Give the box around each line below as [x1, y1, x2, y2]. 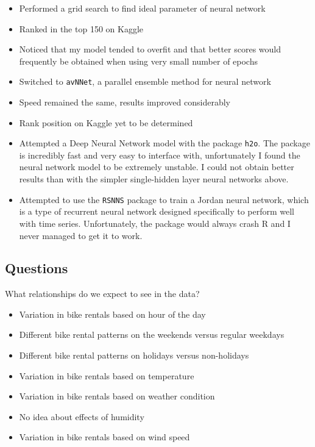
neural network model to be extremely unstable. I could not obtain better [19, 160, 294, 173]
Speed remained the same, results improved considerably [19, 96, 230, 109]
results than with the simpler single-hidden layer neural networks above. [19, 173, 289, 185]
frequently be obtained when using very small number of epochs [19, 54, 258, 67]
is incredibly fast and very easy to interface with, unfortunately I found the [19, 148, 300, 161]
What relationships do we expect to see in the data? [5, 287, 200, 300]
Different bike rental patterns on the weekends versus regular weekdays [19, 328, 285, 341]
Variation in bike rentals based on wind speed [19, 431, 190, 443]
